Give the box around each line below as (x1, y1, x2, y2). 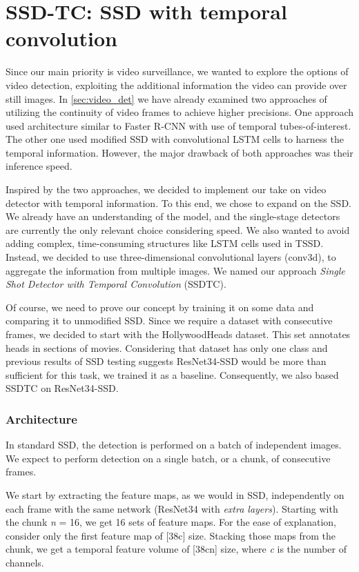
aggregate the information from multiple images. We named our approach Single (6, 263, 345, 277)
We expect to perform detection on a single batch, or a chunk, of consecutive (6, 451, 331, 465)
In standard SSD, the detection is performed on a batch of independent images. (6, 437, 342, 452)
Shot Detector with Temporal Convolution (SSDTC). (6, 277, 226, 291)
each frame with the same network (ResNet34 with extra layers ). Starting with (6, 501, 338, 515)
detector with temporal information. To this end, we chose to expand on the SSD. (6, 195, 351, 210)
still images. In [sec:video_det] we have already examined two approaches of (6, 91, 327, 106)
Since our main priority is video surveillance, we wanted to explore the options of (6, 64, 349, 79)
